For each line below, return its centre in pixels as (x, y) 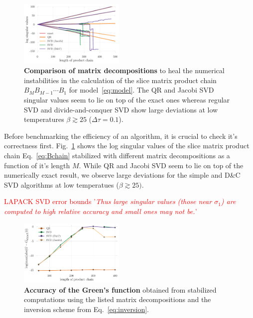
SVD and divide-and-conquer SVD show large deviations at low (121, 109)
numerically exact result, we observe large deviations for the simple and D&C (122, 175)
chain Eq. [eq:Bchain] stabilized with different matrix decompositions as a (117, 156)
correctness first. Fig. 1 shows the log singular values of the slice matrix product (127, 146)
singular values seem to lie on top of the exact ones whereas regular (127, 100)
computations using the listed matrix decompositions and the (118, 299)
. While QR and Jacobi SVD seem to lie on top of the (161, 165)
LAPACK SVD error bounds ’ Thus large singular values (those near (108, 201)
